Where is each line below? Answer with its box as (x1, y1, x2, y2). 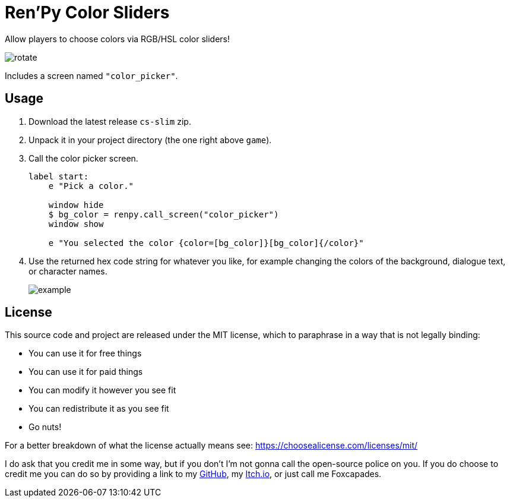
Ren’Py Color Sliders (5, 2, 170, 23)
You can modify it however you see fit (28, 385, 176, 396)
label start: (28, 171, 89, 181)
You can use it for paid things (28, 367, 143, 377)
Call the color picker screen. (28, 153, 138, 163)
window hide (48, 200, 104, 210)
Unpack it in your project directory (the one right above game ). (28, 134, 272, 145)
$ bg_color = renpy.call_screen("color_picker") (48, 209, 279, 219)
